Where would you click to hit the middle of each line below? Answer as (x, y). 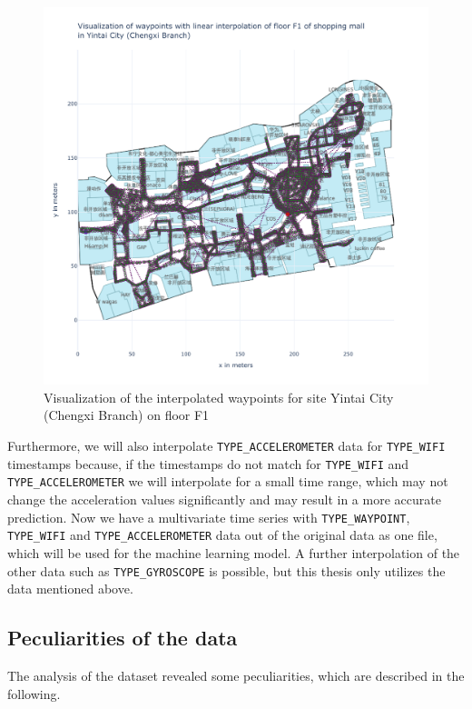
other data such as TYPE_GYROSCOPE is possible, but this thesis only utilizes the (226, 570)
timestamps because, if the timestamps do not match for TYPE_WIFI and (208, 463)
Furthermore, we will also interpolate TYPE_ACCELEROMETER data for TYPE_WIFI (226, 446)
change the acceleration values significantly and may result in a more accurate (224, 499)
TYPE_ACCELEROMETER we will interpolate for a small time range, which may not (228, 481)
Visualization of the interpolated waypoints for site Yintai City (219, 397)
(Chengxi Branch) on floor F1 (127, 415)
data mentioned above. (70, 589)
